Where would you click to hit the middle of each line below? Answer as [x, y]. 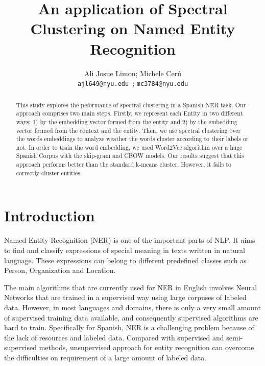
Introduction [50, 215]
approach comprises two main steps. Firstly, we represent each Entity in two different [129, 113]
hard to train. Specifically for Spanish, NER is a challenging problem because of [129, 327]
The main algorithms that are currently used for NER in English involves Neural [131, 287]
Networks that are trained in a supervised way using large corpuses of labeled [125, 297]
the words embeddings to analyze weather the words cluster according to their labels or [132, 139]
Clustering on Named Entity [133, 28]
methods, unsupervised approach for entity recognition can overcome [147, 347]
